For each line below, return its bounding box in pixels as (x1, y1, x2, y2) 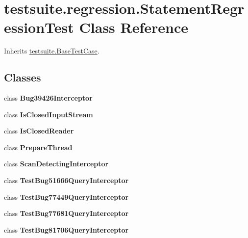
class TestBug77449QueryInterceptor (4, 191, 129, 202)
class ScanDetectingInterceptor (4, 159, 109, 169)
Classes (4, 70, 41, 85)
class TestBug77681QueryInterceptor (4, 208, 129, 218)
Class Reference (79, 17, 189, 37)
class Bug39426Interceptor (4, 93, 93, 103)
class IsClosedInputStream (4, 109, 93, 119)
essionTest (4, 17, 74, 37)
